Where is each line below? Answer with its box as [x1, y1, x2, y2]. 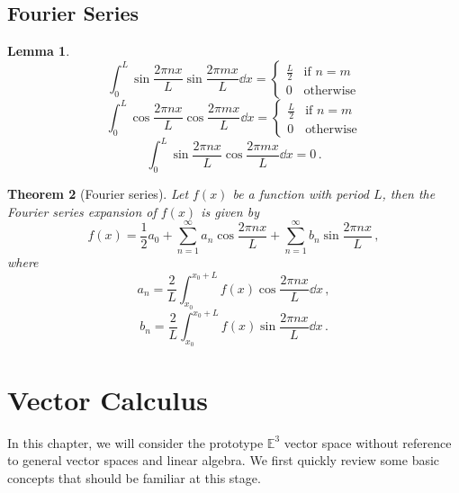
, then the [382, 184, 436, 203]
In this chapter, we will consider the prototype [7, 433, 264, 452]
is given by [201, 202, 259, 220]
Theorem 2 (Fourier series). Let [7, 184, 189, 203]
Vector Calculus [7, 381, 208, 417]
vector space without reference [283, 433, 452, 452]
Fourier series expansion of [7, 202, 157, 220]
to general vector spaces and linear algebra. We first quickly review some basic [7, 451, 440, 470]
